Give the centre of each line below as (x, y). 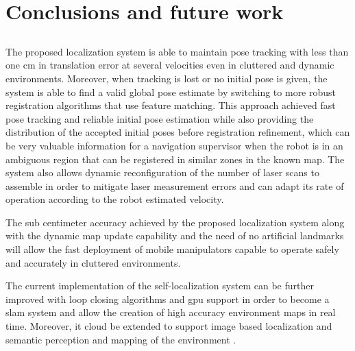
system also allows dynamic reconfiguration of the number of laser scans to (162, 172)
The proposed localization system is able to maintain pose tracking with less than (177, 51)
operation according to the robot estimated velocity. (115, 199)
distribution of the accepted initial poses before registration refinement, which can (178, 132)
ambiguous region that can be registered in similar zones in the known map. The (175, 159)
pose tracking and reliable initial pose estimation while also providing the (160, 118)
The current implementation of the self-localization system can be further (160, 286)
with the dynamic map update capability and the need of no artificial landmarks (175, 235)
